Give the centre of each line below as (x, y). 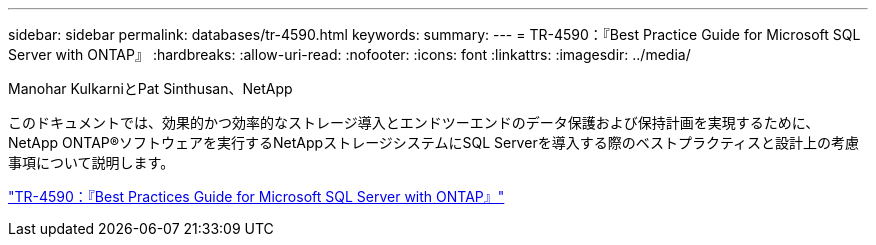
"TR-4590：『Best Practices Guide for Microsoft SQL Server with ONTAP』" (256, 196)
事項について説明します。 (91, 162)
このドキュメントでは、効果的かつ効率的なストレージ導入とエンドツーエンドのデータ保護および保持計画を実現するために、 (414, 122)
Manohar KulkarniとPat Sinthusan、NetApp (150, 88)
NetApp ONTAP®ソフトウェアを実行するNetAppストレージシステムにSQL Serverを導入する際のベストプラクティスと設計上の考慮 (434, 142)
